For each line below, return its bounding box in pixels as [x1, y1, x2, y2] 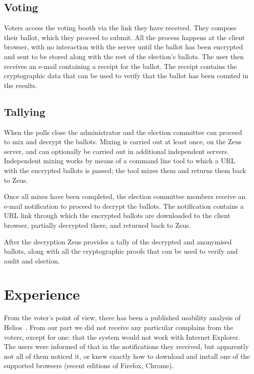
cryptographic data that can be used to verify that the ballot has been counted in [4, 70, 249, 81]
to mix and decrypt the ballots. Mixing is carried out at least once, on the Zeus [4, 136, 242, 147]
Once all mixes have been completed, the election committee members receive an [4, 191, 246, 201]
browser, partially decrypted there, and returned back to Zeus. [4, 220, 191, 230]
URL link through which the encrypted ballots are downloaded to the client [4, 210, 231, 220]
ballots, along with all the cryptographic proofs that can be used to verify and [4, 246, 238, 256]
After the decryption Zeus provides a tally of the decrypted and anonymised [4, 236, 232, 246]
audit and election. [4, 255, 60, 265]
